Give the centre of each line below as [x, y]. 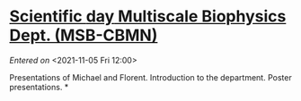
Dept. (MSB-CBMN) [84, 35]
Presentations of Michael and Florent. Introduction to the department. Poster [150, 77]
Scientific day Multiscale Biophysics [148, 17]
